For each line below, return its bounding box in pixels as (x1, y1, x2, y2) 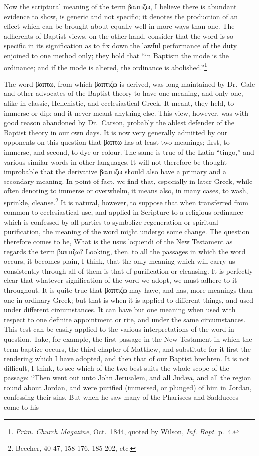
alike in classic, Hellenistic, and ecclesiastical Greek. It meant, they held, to (4, 98, 234, 108)
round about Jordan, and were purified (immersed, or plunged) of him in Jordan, (4, 382, 252, 392)
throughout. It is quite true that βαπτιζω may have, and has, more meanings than (4, 284, 253, 295)
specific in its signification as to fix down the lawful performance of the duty (4, 40, 237, 51)
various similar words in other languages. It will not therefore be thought (4, 156, 227, 167)
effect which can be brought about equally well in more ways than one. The (4, 21, 235, 31)
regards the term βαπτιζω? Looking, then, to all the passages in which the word (4, 246, 246, 256)
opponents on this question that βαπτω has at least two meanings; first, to (4, 137, 230, 147)
